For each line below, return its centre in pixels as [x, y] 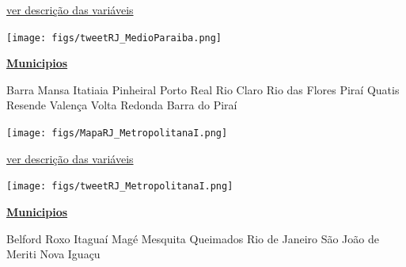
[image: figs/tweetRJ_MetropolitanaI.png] [120, 187]
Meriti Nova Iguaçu [53, 254]
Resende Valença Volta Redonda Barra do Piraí [122, 105]
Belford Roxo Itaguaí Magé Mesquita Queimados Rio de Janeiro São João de [193, 238]
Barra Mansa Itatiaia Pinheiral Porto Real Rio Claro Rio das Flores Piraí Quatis [203, 89]
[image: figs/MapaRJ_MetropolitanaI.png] [117, 133]
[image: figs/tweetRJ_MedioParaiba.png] [114, 38]
